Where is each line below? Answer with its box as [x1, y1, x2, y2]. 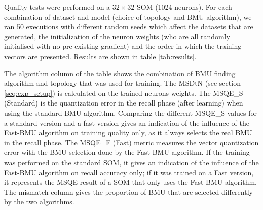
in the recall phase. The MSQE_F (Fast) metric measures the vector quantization [4, 137, 259, 147]
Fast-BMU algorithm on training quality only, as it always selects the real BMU [4, 127, 252, 138]
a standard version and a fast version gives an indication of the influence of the [4, 117, 249, 128]
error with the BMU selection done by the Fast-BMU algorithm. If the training [4, 147, 250, 157]
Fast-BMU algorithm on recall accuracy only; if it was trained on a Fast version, [4, 167, 254, 177]
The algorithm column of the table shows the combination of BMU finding [4, 68, 236, 78]
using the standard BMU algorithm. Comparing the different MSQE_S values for [4, 107, 257, 118]
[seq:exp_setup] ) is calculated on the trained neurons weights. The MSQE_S [4, 87, 243, 98]
